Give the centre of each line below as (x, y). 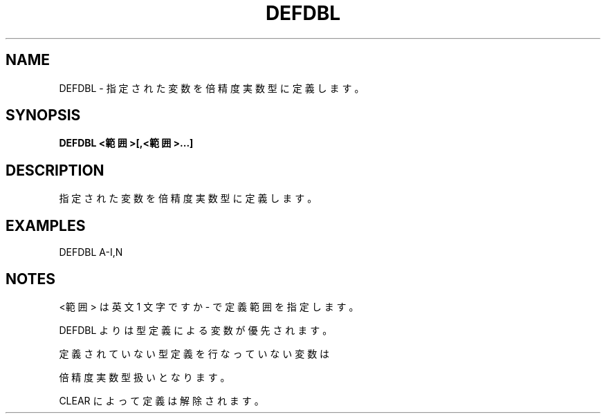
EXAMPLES (46, 225)
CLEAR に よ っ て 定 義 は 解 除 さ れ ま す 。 (162, 400)
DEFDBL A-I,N (91, 252)
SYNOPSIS (43, 115)
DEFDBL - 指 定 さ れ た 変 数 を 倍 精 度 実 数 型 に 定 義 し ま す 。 (212, 88)
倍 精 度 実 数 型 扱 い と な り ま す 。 (145, 377)
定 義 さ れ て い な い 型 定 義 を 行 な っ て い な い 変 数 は (194, 353)
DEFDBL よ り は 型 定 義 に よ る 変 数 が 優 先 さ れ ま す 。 (196, 330)
